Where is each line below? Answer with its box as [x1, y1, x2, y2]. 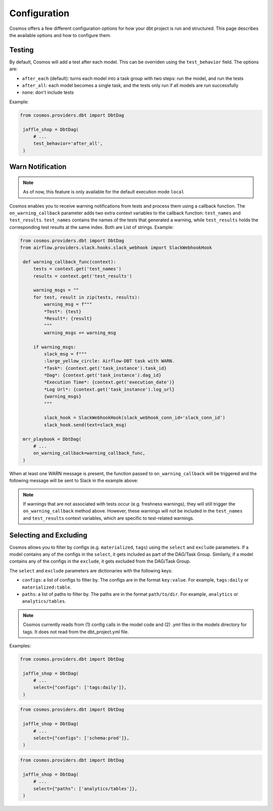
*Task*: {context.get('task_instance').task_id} [43, 365, 167, 371]
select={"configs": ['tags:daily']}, [33, 684, 127, 690]
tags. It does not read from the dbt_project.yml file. [23, 629, 129, 635]
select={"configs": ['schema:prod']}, [33, 735, 130, 741]
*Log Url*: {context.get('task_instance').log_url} [43, 387, 175, 392]
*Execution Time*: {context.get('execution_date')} [43, 379, 175, 385]
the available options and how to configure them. [9, 32, 111, 38]
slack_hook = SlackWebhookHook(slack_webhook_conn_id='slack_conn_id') [43, 415, 225, 420]
